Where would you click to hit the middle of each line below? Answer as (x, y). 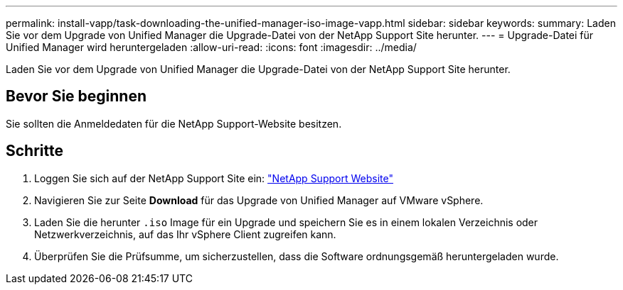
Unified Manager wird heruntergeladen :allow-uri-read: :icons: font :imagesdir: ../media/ (211, 47)
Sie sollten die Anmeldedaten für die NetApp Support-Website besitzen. (174, 123)
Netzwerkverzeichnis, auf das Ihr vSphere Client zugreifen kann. (185, 234)
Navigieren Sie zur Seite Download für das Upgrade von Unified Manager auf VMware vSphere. (259, 200)
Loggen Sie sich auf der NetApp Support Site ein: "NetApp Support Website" (214, 178)
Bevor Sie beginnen (76, 96)
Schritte (34, 151)
